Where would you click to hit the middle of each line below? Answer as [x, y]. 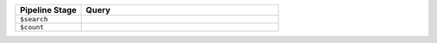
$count [32, 27]
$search [34, 19]
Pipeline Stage [48, 10]
